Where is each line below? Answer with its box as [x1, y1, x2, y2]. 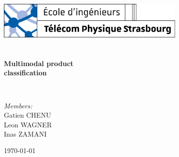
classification [4, 68, 47, 78]
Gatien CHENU [4, 110, 51, 120]
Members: [4, 100, 33, 110]
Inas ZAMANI [4, 129, 47, 139]
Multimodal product [4, 58, 74, 68]
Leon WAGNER [4, 119, 52, 129]
